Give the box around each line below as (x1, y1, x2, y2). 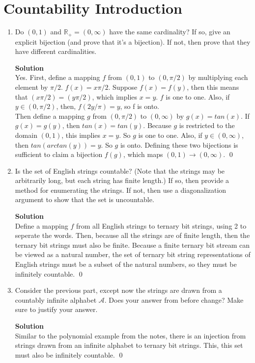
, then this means (187, 81, 239, 92)
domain (15, 130, 37, 140)
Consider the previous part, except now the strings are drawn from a (15, 285, 222, 295)
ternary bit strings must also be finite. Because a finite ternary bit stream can (15, 239, 250, 250)
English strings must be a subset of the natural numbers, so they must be (15, 259, 237, 269)
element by (15, 81, 48, 92)
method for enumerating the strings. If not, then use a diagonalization (15, 184, 227, 195)
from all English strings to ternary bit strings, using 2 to (76, 220, 247, 231)
